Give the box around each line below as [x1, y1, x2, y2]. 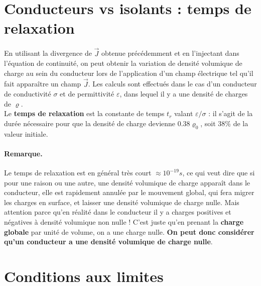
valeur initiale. [4, 128, 48, 139]
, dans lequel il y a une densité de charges [119, 88, 248, 99]
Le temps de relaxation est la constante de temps [4, 108, 165, 119]
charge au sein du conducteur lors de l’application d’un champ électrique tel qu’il [4, 67, 253, 78]
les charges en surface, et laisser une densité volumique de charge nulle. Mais [4, 197, 239, 207]
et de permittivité [60, 88, 114, 99]
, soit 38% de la [200, 118, 248, 128]
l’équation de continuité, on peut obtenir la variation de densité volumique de [4, 58, 242, 68]
